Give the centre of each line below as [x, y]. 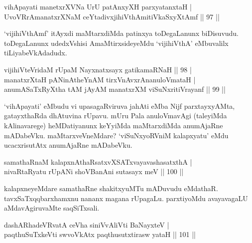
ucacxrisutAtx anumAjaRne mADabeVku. [68, 145]
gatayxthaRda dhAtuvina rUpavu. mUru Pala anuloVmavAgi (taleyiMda [116, 116]
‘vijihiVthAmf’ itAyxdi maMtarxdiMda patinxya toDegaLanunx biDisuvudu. [122, 33]
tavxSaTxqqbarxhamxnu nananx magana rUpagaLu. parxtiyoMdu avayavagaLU [126, 198]
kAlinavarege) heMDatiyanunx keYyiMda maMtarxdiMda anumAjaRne [114, 125]
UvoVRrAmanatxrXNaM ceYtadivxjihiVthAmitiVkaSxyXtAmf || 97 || [112, 16]
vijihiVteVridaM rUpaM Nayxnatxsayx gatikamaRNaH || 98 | [98, 69]
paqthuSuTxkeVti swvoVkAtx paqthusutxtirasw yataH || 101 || [100, 234]
